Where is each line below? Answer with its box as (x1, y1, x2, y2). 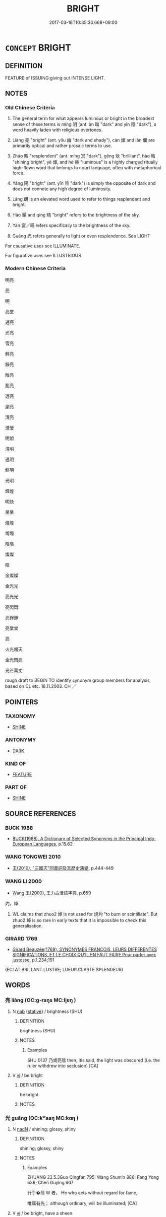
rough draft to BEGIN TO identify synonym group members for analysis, (5, 677, 151, 683)
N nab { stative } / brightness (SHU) (12, 1008, 83, 1014)
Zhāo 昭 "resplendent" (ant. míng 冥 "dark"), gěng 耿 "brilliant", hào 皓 (12, 153, 156, 159)
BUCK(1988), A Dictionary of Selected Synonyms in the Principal (12, 836, 145, 842)
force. (12, 170, 25, 176)
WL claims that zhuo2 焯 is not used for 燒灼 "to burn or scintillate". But (12, 911, 158, 917)
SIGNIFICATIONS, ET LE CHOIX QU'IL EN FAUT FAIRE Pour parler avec (12, 951, 157, 957)
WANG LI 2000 (5, 878, 42, 885)
